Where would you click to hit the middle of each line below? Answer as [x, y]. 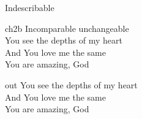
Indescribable [30, 7]
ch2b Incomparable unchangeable [67, 28]
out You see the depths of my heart [71, 84]
